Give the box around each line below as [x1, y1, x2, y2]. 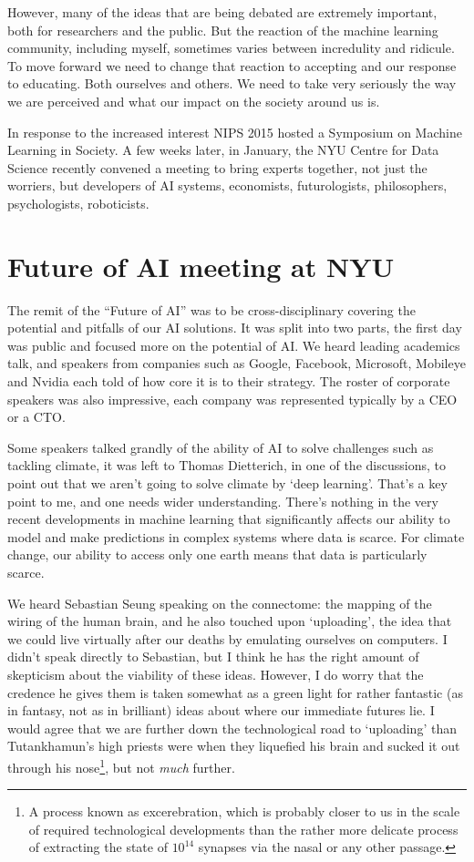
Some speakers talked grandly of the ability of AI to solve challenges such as [7, 437, 434, 457]
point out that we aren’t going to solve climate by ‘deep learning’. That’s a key [7, 474, 448, 492]
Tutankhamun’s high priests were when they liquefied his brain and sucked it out [7, 736, 460, 755]
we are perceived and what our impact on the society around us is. [7, 91, 380, 110]
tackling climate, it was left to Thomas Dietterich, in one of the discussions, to [7, 456, 446, 475]
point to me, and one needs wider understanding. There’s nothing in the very [7, 491, 438, 510]
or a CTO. [7, 407, 66, 426]
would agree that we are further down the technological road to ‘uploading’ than [7, 718, 457, 737]
